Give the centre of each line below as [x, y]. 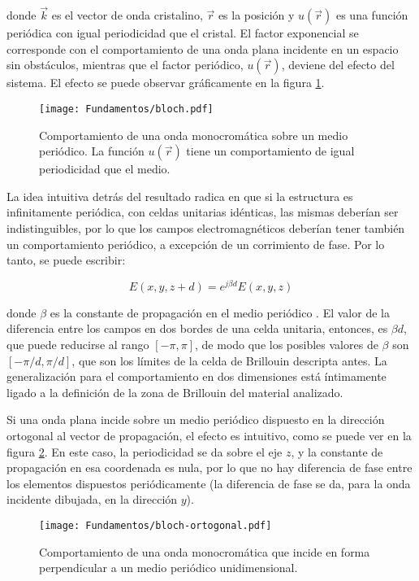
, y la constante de [337, 451]
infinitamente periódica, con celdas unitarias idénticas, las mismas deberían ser [203, 212]
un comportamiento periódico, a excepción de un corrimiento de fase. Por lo [196, 244]
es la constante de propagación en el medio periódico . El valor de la [220, 312]
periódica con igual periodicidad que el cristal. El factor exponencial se [183, 33]
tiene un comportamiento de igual [270, 151]
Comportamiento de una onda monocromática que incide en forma [205, 551]
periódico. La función [92, 151]
